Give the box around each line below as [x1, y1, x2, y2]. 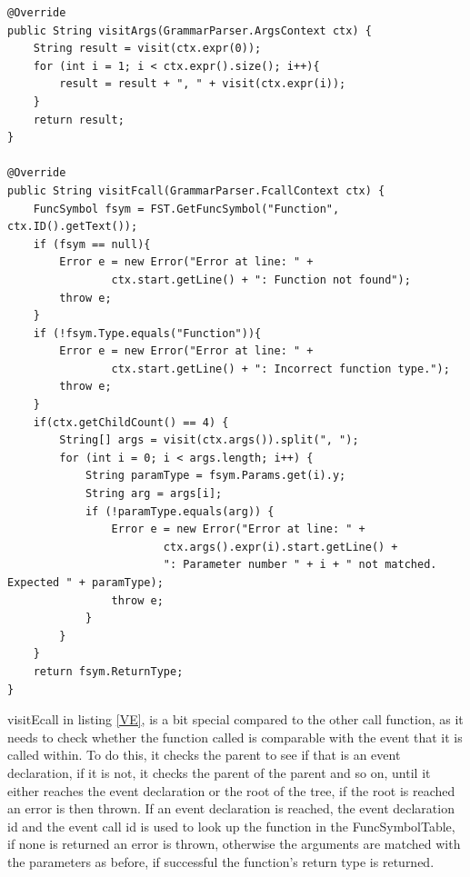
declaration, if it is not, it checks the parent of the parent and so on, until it [7, 762, 431, 782]
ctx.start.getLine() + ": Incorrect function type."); [111, 362, 450, 375]
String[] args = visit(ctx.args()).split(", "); [59, 434, 359, 447]
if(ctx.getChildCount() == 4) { [33, 415, 229, 429]
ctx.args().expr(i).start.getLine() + [163, 540, 398, 553]
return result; [33, 113, 125, 126]
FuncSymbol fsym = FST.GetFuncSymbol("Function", [33, 202, 340, 215]
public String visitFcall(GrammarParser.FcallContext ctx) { [7, 184, 385, 197]
